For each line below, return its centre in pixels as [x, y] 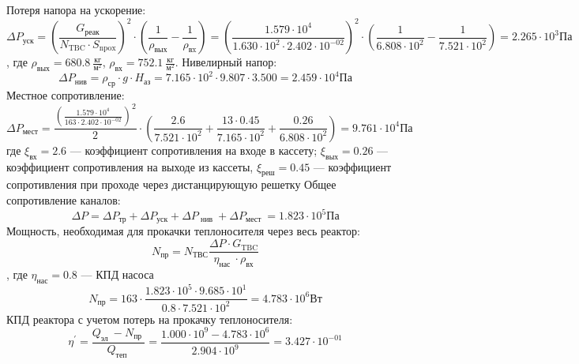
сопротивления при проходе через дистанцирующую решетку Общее [171, 184]
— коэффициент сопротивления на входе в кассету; [194, 150]
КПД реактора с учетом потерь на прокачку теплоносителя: [150, 319]
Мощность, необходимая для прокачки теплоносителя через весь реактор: [183, 231]
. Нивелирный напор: [226, 62]
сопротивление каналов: [64, 199]
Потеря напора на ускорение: [76, 9]
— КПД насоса [117, 274]
